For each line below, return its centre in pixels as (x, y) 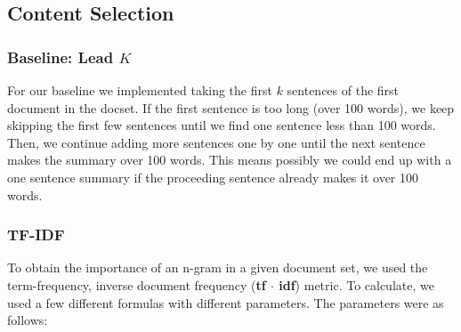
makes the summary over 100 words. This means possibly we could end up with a (230, 160)
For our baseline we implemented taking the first (140, 90)
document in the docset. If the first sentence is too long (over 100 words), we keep (231, 107)
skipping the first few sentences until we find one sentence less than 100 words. (222, 125)
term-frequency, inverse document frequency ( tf (137, 284)
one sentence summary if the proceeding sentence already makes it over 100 (213, 177)
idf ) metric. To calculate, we (356, 284)
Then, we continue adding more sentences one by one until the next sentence (216, 142)
